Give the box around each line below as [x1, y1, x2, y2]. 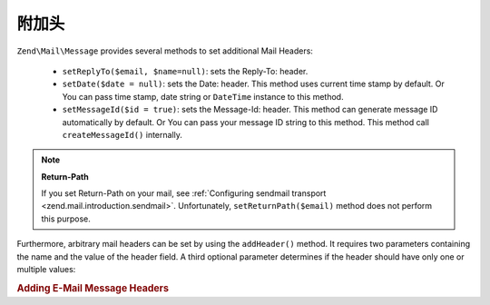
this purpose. [41, 213, 91, 224]
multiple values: [16, 264, 76, 275]
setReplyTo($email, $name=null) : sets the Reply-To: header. [62, 65, 309, 76]
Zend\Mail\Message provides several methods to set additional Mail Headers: [16, 45, 313, 56]
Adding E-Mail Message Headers [16, 281, 170, 294]
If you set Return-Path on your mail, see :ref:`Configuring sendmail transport [41, 188, 327, 199]
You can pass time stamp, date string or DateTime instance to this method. [62, 91, 344, 102]
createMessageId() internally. [62, 129, 183, 140]
